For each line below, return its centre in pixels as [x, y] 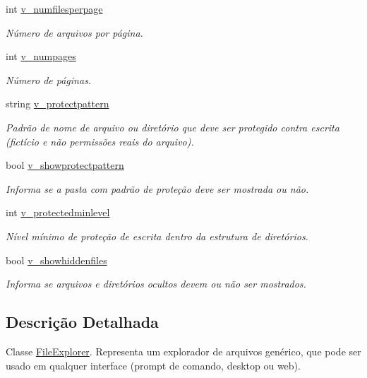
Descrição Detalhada [82, 322]
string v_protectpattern [58, 104]
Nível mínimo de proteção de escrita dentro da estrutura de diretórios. [157, 236]
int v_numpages [41, 56]
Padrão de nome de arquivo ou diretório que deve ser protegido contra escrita [173, 127]
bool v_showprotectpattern [65, 165]
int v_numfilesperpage [54, 8]
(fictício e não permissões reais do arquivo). [100, 141]
